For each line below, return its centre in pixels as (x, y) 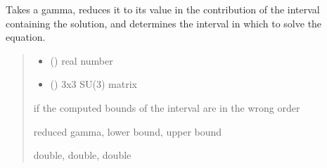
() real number (82, 60)
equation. (26, 37)
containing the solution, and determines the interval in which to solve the (164, 23)
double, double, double (82, 155)
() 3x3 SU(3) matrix (94, 84)
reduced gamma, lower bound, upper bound (128, 131)
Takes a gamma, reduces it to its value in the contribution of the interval (163, 9)
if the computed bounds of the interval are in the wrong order (167, 107)
